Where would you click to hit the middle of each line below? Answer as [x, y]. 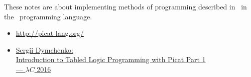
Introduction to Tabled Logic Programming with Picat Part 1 [111, 59]
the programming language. [48, 16]
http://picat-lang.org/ [50, 33]
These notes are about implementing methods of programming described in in [125, 6]
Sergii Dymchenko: [44, 49]
